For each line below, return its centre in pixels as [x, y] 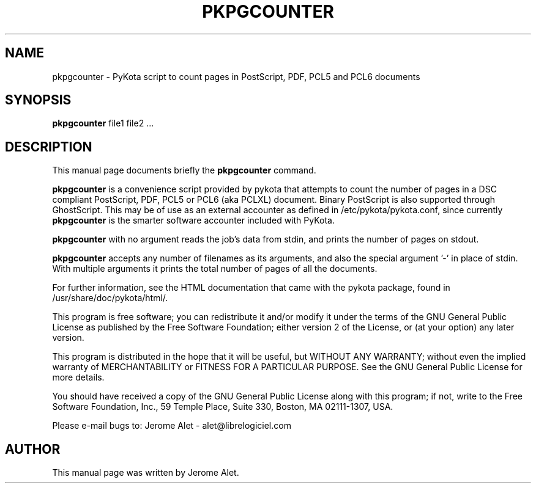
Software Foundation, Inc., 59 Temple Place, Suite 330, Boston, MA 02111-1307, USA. [223, 407]
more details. [78, 377]
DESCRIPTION [49, 147]
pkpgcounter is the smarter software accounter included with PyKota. [193, 220]
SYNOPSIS [38, 100]
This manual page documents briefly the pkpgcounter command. [184, 170]
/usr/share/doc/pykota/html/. [110, 298]
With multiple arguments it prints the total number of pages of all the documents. [215, 269]
